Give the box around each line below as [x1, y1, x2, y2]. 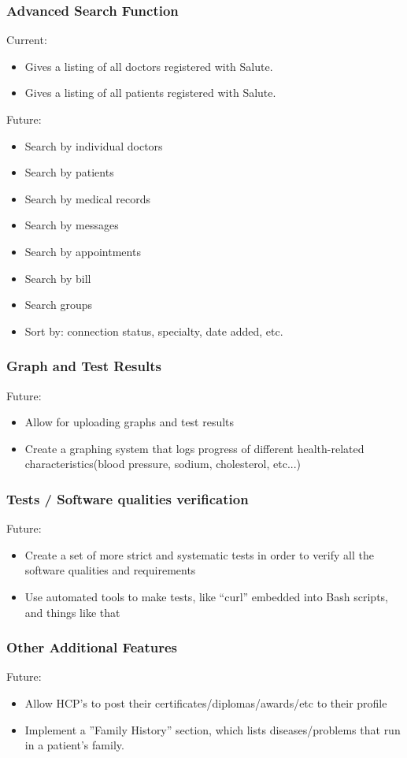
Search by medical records [24, 190, 151, 206]
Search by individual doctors [24, 137, 163, 154]
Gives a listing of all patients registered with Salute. [24, 84, 276, 101]
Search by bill [24, 269, 91, 286]
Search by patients [24, 164, 114, 180]
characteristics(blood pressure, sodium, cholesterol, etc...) [24, 455, 302, 472]
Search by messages [24, 217, 119, 233]
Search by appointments [24, 243, 141, 259]
